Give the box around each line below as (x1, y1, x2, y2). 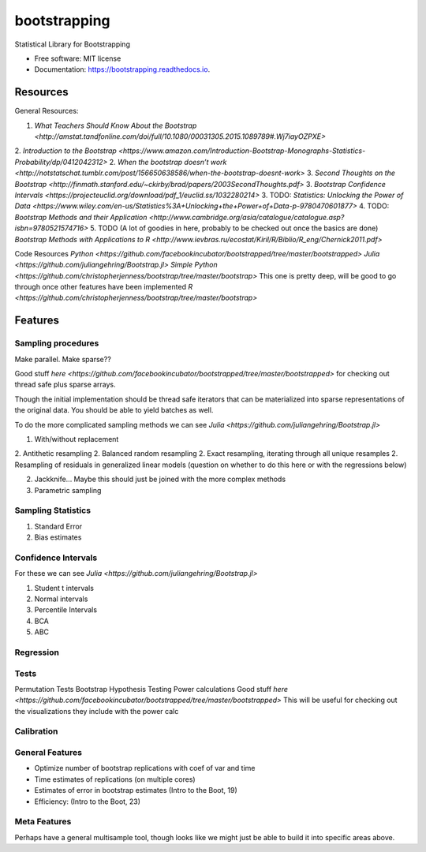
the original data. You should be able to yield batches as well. (14, 405, 214, 415)
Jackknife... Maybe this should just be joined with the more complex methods (34, 474, 286, 484)
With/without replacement (34, 434, 119, 443)
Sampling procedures (14, 338, 99, 349)
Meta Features (14, 816, 72, 828)
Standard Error (34, 521, 83, 531)
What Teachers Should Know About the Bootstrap (34, 121, 197, 130)
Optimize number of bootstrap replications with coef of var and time (34, 764, 256, 773)
